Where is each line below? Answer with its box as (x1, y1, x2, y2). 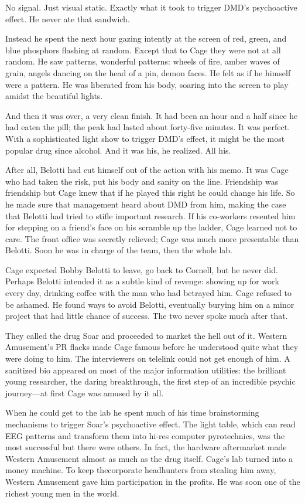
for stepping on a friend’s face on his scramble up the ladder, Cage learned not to (5, 221, 297, 233)
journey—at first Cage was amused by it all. (5, 386, 164, 399)
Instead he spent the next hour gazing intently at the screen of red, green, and (5, 32, 287, 45)
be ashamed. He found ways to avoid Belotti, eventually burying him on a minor (5, 298, 294, 310)
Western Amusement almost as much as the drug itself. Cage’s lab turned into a (5, 452, 293, 464)
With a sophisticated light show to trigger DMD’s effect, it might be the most (5, 132, 285, 144)
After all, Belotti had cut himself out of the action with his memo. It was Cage (5, 164, 289, 176)
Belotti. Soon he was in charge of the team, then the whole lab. (5, 244, 233, 256)
